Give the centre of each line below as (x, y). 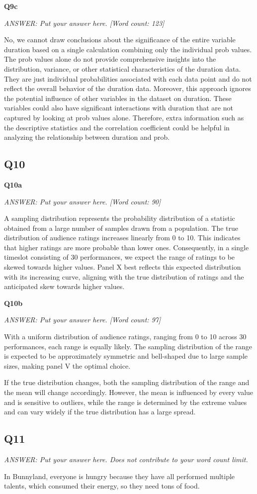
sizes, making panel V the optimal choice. (67, 365)
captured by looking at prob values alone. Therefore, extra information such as (124, 117)
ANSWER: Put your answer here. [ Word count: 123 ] (84, 23)
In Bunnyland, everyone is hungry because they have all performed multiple (120, 476)
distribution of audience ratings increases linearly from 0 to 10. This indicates (122, 238)
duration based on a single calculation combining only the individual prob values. (128, 49)
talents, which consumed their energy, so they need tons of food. (102, 486)
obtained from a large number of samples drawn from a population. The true (121, 228)
